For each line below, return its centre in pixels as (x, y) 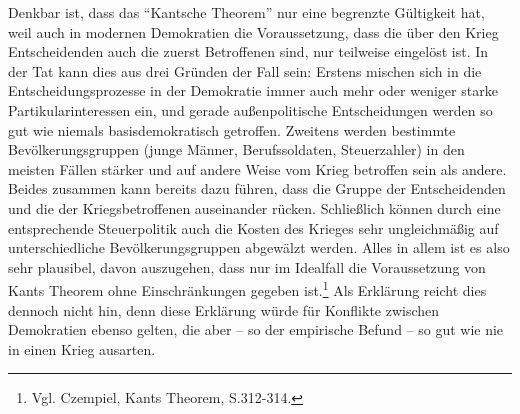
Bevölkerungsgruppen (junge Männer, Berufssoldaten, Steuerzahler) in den (236, 149)
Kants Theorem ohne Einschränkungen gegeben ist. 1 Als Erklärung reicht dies (247, 288)
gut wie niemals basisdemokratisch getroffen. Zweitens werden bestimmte (232, 129)
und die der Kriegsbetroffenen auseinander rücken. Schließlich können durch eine (254, 207)
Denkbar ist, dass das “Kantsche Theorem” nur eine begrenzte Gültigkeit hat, (246, 12)
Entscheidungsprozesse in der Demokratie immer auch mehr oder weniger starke (253, 90)
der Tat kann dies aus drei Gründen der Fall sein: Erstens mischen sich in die (245, 70)
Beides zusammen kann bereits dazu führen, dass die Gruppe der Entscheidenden (257, 188)
